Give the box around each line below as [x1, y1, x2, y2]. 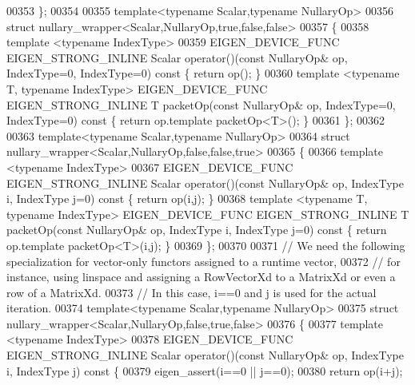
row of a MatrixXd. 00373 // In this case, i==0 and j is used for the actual [6, 284, 377, 300]
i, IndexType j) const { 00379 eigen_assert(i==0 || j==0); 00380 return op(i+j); [6, 362, 403, 379]
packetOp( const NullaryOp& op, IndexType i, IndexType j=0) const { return [6, 221, 387, 238]
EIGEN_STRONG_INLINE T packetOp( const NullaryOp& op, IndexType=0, [6, 96, 396, 113]
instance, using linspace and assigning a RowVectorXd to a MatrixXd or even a [6, 268, 396, 285]
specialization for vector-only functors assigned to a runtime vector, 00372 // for [6, 252, 401, 269]
